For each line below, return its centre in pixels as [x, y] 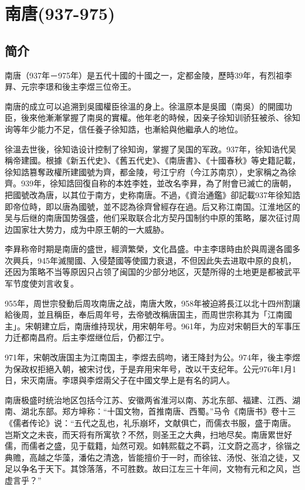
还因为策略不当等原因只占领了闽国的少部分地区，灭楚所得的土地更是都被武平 [152, 272]
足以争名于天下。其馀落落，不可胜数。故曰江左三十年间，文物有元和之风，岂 [152, 469]
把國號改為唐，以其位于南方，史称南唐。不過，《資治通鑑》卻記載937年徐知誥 [152, 194]
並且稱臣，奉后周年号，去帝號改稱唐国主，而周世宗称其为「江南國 [165, 314]
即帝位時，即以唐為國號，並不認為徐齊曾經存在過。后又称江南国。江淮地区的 [152, 206]
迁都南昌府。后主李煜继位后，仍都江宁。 [91, 337]
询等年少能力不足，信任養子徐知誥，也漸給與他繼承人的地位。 [124, 129]
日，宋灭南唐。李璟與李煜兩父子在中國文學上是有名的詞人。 [120, 380]
